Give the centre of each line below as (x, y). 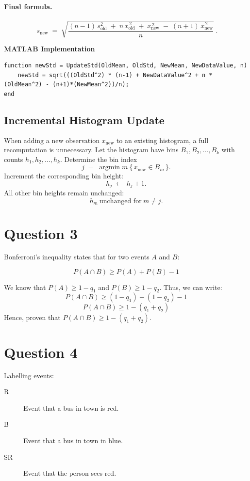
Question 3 (41, 233)
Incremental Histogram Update (84, 120)
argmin (110, 168)
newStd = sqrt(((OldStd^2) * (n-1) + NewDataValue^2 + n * (115, 75)
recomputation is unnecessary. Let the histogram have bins (91, 150)
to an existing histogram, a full (162, 140)
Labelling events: (29, 375)
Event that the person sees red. (70, 473)
